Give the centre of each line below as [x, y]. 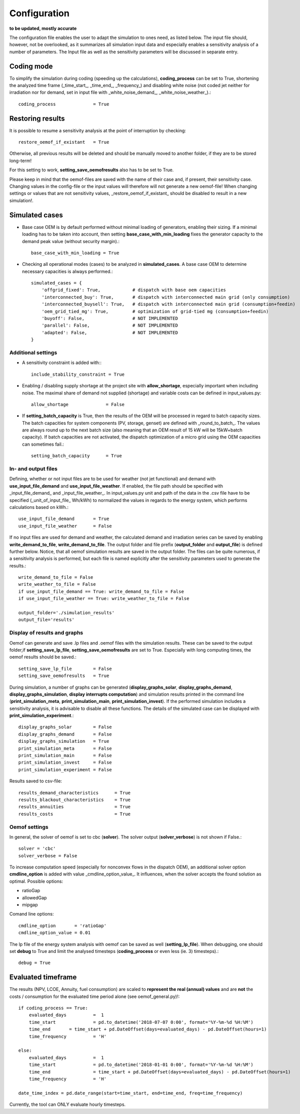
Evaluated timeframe [43, 977]
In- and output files [33, 469]
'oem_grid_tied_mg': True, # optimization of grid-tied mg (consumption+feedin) [155, 311]
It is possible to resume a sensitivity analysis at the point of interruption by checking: [98, 130]
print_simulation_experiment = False [65, 769]
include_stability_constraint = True [78, 374]
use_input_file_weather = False [65, 526]
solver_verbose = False [48, 856]
